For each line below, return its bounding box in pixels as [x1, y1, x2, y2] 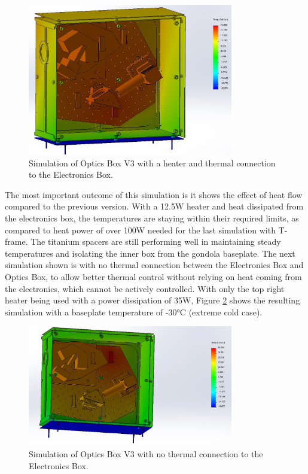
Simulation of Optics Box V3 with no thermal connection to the [29, 448, 263, 460]
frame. [5, 235, 28, 248]
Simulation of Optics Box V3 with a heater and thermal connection [29, 156, 276, 169]
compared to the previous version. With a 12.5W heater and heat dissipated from [5, 200, 304, 212]
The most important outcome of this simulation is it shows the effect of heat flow [5, 188, 303, 200]
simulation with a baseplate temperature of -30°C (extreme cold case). [5, 305, 263, 318]
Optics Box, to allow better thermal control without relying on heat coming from [5, 270, 302, 282]
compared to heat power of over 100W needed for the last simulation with [5, 223, 276, 236]
